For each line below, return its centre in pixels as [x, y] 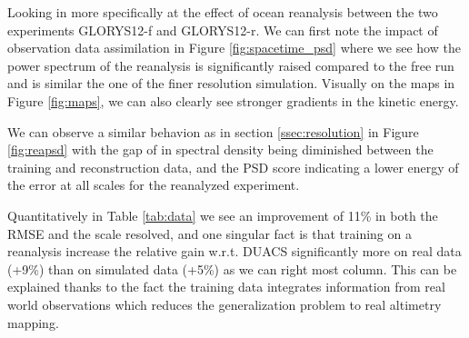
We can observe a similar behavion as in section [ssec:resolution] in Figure [213, 131]
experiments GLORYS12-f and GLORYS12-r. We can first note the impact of [223, 30]
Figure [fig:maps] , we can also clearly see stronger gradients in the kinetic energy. [233, 100]
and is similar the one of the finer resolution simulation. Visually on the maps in [231, 83]
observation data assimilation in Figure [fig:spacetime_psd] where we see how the [234, 48]
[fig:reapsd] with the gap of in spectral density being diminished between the [220, 149]
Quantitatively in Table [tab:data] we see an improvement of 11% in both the [223, 215]
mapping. [33, 322]
